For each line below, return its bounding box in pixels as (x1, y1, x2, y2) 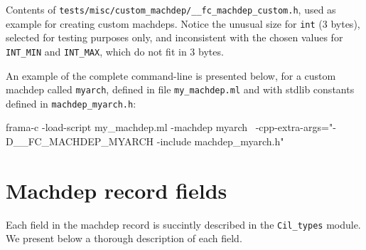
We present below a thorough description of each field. (6, 231, 242, 246)
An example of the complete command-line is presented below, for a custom (6, 68, 336, 83)
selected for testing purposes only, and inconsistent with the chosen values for (6, 30, 343, 45)
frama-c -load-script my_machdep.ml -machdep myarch (6, 120, 248, 135)
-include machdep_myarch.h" (156, 134, 284, 149)
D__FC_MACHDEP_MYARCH (6, 134, 154, 149)
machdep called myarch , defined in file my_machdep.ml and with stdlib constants (6, 82, 355, 97)
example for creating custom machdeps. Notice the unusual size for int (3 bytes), (6, 16, 360, 31)
